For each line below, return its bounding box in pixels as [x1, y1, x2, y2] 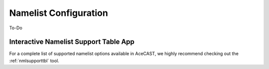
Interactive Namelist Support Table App [9, 38, 134, 46]
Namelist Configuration [9, 7, 108, 18]
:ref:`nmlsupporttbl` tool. [9, 58, 59, 64]
